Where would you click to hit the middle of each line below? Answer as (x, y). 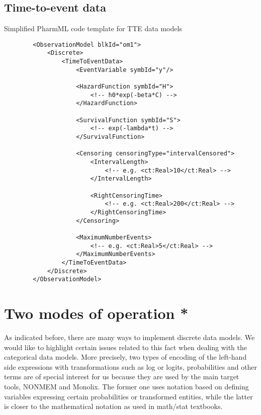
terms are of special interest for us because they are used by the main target (122, 377)
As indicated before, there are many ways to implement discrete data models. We (129, 337)
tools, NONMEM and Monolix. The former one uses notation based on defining (126, 386)
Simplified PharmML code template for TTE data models (93, 28)
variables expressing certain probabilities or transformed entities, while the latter (128, 396)
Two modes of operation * (96, 313)
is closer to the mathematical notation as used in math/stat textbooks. (113, 406)
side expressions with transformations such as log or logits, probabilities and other (131, 366)
